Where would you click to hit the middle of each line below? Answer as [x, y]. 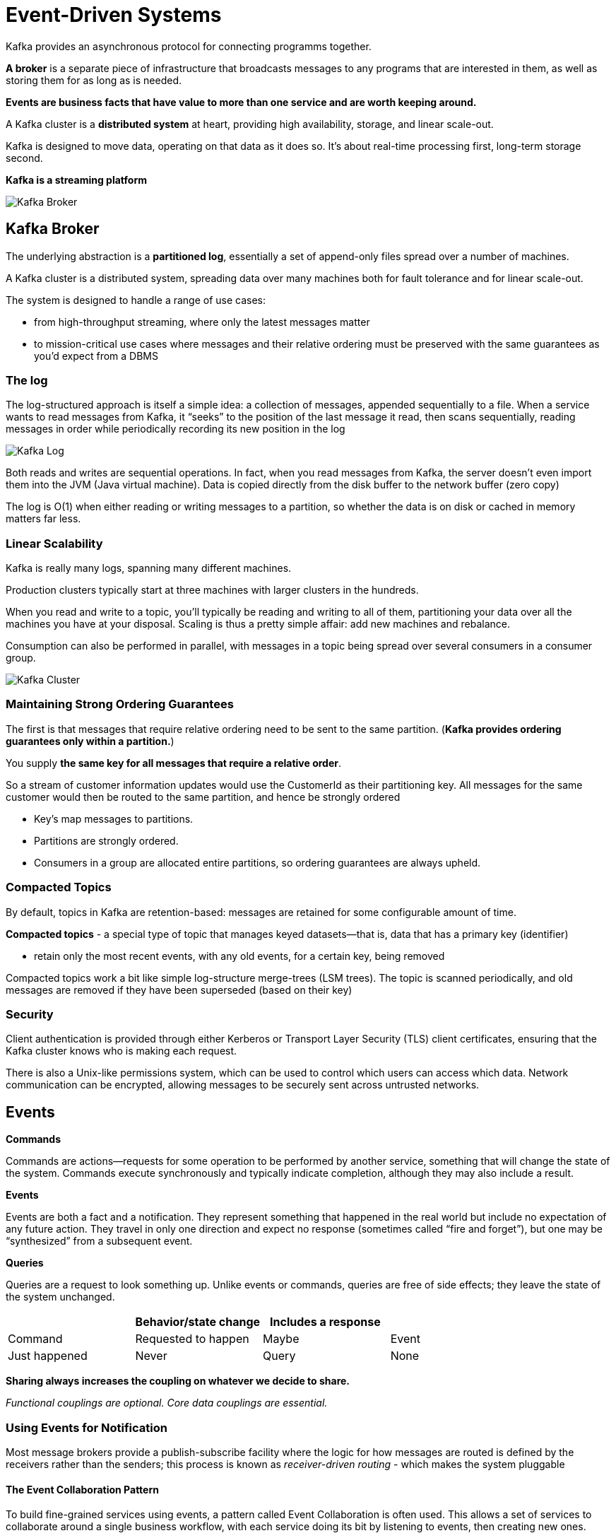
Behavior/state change [198, 1322]
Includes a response [325, 1322]
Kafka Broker [53, 229]
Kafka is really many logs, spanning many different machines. [149, 568]
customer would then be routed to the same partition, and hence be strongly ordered [203, 797]
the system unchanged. [60, 1297]
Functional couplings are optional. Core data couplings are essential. [167, 1403]
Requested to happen [192, 1339]
